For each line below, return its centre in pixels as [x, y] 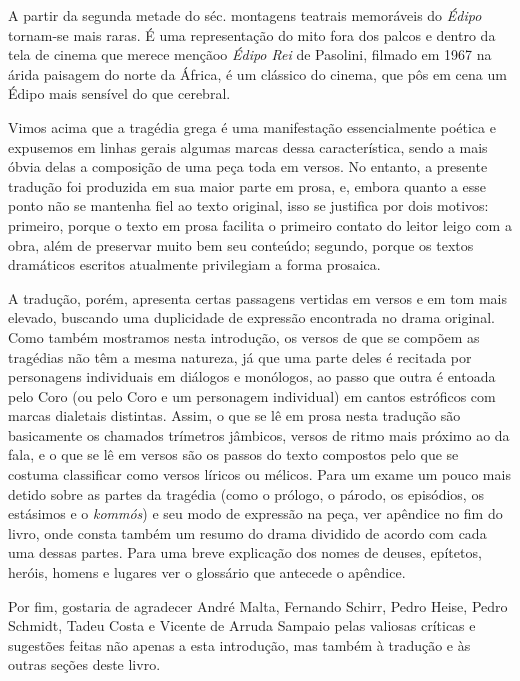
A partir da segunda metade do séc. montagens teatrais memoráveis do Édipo [245, 15]
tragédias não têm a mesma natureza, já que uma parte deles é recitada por [240, 356]
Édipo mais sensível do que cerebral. [119, 93]
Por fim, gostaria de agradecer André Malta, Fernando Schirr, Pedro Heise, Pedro [258, 605]
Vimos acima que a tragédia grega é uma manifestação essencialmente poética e [252, 126]
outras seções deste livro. [84, 664]
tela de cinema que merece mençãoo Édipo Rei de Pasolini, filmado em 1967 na [250, 54]
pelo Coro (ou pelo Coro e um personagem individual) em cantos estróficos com [252, 395]
